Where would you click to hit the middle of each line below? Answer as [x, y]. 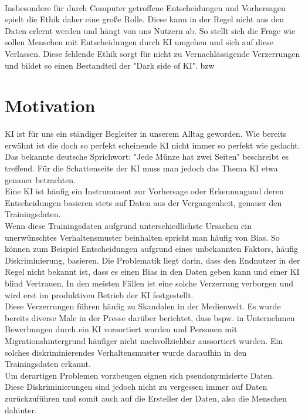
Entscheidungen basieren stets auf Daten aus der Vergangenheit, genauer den [143, 202]
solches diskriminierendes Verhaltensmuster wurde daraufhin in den [126, 352]
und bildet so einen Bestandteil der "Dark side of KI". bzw [110, 65]
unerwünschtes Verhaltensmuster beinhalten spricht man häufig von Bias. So [142, 237]
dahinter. [21, 409]
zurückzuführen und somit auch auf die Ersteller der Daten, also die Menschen [146, 398]
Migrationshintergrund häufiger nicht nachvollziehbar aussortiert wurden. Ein [144, 340]
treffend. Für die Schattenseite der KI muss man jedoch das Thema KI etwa [141, 168]
